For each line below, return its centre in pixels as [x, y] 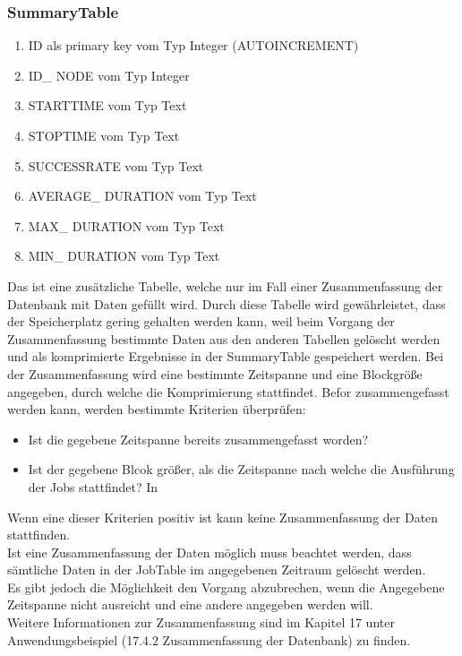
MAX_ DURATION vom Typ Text [126, 225]
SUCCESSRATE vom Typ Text [116, 165]
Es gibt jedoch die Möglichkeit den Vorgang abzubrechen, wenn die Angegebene [226, 587]
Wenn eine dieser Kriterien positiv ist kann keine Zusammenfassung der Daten [223, 517]
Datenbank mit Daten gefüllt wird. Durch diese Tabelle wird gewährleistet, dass [227, 303]
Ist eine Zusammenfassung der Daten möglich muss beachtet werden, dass [210, 552]
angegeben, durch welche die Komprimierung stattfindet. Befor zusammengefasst [228, 391]
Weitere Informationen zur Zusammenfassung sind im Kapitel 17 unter [201, 622]
